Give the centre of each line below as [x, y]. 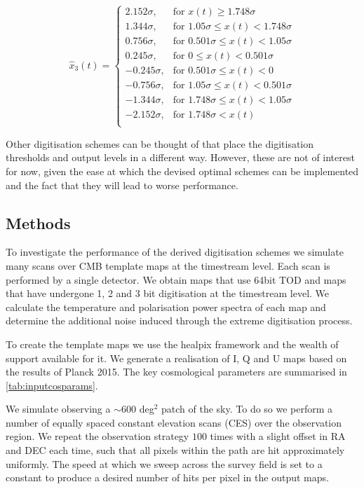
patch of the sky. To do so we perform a [247, 409]
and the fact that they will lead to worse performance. [122, 185]
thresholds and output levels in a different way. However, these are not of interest [180, 157]
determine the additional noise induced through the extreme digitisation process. [179, 321]
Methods [38, 222]
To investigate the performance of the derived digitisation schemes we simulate [175, 252]
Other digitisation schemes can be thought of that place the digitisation [160, 143]
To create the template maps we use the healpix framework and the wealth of [172, 344]
